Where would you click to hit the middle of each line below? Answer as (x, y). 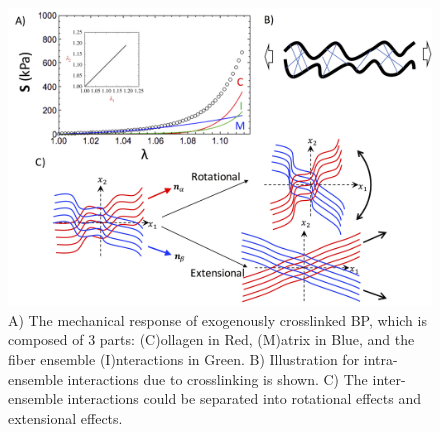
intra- (380, 358)
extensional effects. (65, 417)
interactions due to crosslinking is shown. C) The (217, 378)
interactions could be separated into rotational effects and (244, 398)
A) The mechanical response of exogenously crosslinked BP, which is (217, 319)
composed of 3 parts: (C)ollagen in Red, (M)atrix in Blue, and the (211, 339)
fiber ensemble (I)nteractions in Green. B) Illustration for (184, 358)
